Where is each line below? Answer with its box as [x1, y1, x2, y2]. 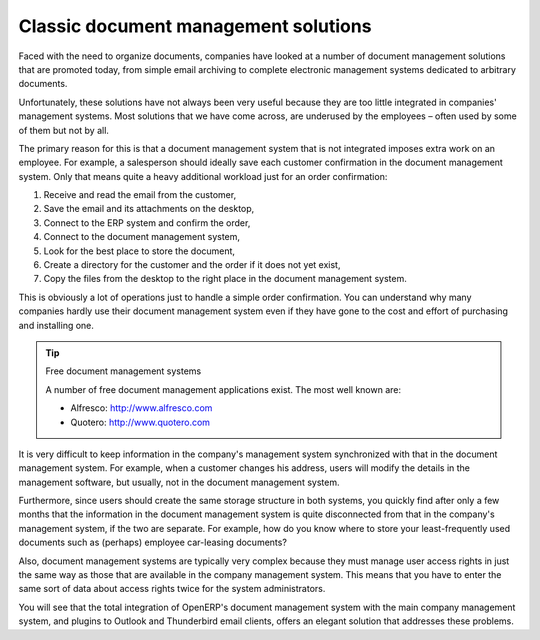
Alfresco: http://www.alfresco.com [70, 402, 213, 414]
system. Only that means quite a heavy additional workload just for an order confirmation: [18, 170, 388, 182]
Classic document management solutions [18, 15, 372, 37]
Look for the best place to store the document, [43, 245, 235, 257]
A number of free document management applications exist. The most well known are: [45, 383, 402, 395]
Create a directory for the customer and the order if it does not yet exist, [43, 259, 341, 271]
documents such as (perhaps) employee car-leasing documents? [18, 536, 287, 549]
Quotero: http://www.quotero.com [70, 416, 210, 428]
